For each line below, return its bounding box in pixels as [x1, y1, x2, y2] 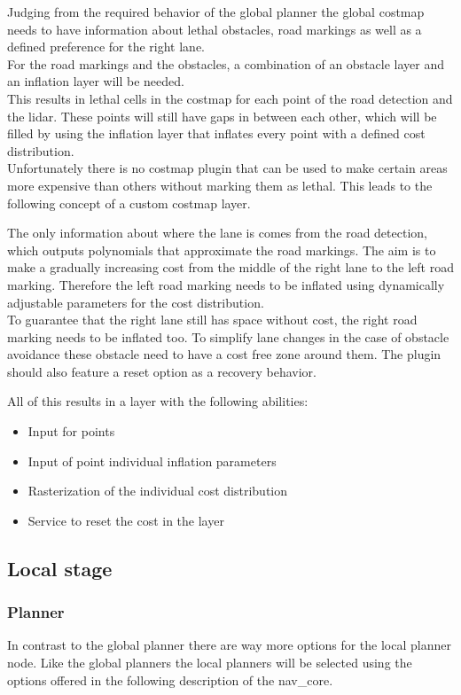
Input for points [27, 422, 115, 441]
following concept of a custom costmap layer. [7, 193, 251, 212]
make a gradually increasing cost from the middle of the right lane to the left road [7, 258, 454, 277]
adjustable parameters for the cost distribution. [7, 293, 264, 311]
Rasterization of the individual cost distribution [27, 481, 288, 500]
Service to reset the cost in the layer [27, 511, 224, 529]
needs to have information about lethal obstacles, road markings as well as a [7, 20, 422, 38]
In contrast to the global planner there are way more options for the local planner [7, 636, 451, 654]
